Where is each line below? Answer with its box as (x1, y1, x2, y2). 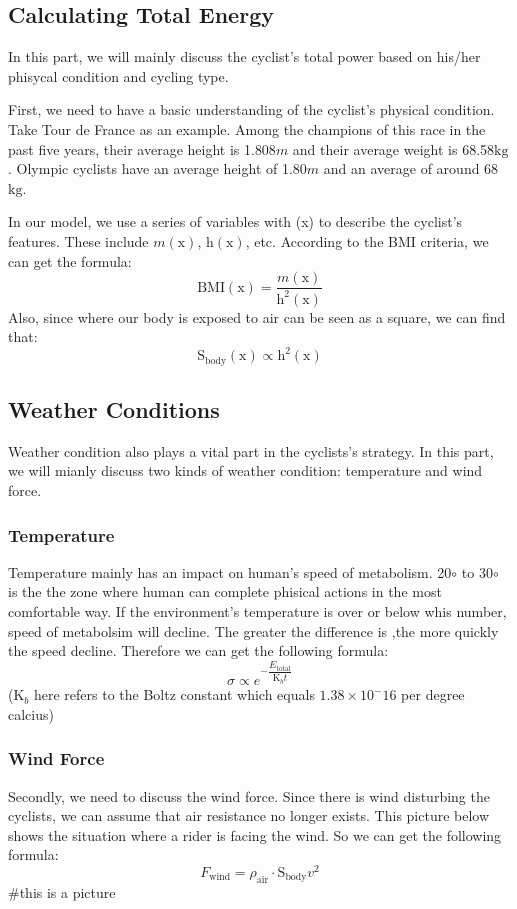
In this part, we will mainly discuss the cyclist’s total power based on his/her (8, 46, 481, 67)
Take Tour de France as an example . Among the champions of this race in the (8, 118, 486, 139)
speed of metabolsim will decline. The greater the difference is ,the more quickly (8, 620, 499, 641)
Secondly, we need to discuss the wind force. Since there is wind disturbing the (8, 785, 490, 806)
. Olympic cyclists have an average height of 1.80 (8, 158, 307, 179)
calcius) (8, 703, 54, 724)
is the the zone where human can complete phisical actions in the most (8, 581, 442, 602)
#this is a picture (8, 881, 116, 902)
